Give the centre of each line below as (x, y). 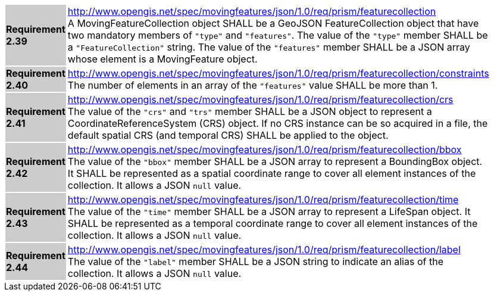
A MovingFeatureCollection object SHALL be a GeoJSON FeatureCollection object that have (273, 23)
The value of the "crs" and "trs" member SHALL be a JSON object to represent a (250, 111)
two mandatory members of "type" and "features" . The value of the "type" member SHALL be (278, 35)
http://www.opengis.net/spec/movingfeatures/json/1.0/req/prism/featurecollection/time (263, 200)
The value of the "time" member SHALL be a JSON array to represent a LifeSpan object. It (269, 211)
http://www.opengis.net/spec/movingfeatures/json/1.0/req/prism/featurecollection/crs (260, 99)
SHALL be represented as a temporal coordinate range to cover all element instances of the (273, 223)
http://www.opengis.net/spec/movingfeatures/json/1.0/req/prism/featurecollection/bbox (265, 149)
